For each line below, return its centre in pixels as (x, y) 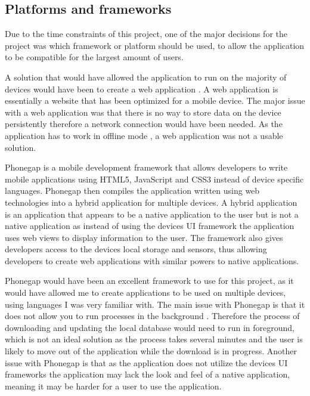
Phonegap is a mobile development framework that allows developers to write (146, 167)
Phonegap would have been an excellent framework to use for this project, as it (149, 281)
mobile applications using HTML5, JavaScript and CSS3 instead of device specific (154, 179)
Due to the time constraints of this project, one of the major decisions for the (146, 34)
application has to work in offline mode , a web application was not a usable (144, 135)
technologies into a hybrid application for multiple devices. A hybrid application (151, 202)
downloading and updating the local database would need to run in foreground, (150, 327)
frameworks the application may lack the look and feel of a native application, (148, 374)
